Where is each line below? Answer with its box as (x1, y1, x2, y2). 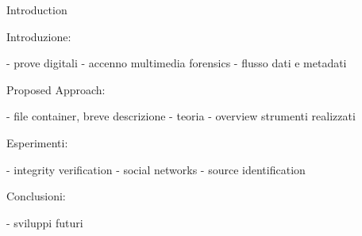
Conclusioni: (6, 188, 66, 204)
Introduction (6, 2, 67, 17)
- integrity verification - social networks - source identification (6, 161, 306, 177)
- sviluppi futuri (6, 214, 83, 230)
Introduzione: (6, 28, 71, 44)
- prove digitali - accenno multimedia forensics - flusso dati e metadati (6, 55, 347, 71)
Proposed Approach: (6, 81, 106, 97)
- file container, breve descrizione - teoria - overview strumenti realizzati (6, 108, 356, 124)
